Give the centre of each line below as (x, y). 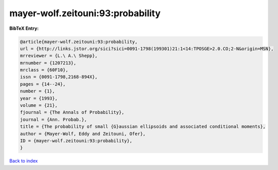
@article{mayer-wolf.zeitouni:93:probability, (79, 41)
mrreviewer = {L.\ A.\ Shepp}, (59, 56)
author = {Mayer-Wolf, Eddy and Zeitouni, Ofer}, (83, 134)
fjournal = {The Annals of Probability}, (72, 112)
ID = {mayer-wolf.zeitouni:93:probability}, (76, 141)
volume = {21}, (39, 105)
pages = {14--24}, (43, 84)
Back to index (24, 161)
